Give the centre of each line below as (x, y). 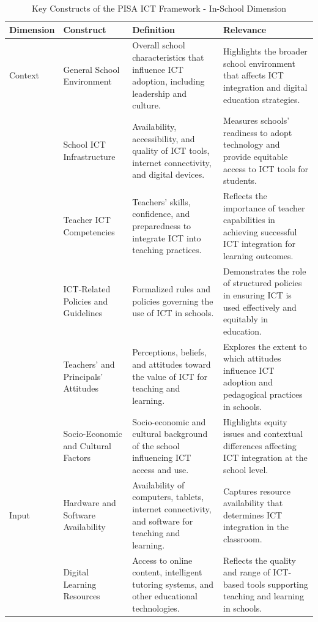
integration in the (256, 527)
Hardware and (90, 503)
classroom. (243, 538)
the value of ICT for (170, 376)
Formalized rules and (172, 289)
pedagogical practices (263, 394)
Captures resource (257, 491)
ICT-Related (87, 289)
